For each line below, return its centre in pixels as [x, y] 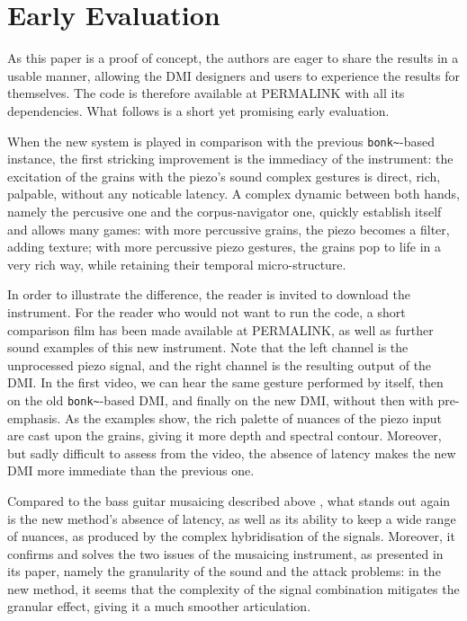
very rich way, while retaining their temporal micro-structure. [177, 264]
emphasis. [34, 417]
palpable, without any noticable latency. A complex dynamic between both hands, [233, 194]
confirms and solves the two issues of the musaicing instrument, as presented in [225, 553]
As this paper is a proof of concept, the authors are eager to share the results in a [233, 58]
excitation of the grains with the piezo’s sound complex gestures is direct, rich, [224, 176]
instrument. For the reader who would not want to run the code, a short [207, 311]
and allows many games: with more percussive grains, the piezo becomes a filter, [229, 229]
